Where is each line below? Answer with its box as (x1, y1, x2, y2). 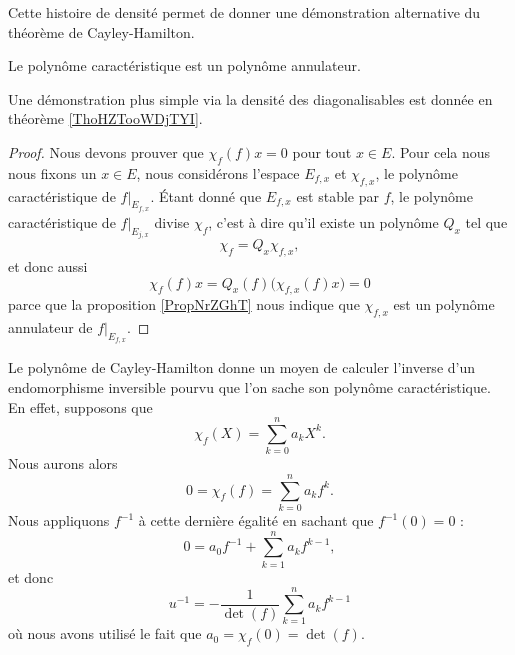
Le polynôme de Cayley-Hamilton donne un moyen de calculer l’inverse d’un (8, 357, 476, 378)
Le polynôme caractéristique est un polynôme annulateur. (8, 55, 361, 76)
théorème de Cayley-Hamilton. (8, 21, 195, 42)
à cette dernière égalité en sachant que (138, 510, 374, 531)
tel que (465, 211, 508, 232)
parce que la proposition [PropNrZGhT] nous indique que (8, 294, 360, 315)
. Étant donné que (150, 185, 262, 206)
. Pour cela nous (391, 141, 491, 162)
